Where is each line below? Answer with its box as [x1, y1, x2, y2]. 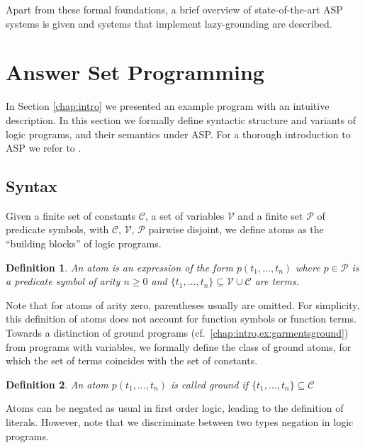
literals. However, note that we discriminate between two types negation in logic [6, 415, 354, 430]
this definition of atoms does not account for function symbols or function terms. [6, 311, 356, 326]
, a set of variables [145, 208, 225, 223]
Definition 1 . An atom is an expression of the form [6, 259, 233, 274]
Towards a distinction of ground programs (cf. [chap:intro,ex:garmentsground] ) [6, 325, 349, 340]
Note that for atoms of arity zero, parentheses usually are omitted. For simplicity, [6, 297, 360, 312]
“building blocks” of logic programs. [6, 236, 162, 251]
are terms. [254, 274, 299, 289]
